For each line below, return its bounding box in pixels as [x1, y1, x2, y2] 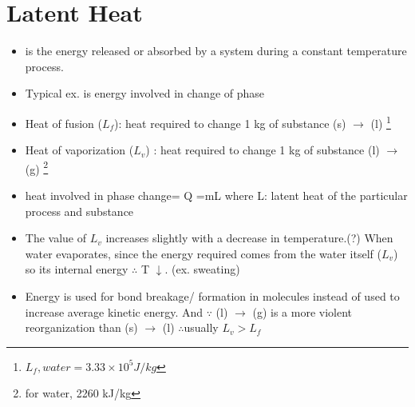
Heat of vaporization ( [25, 142, 134, 158]
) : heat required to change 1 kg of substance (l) [145, 142, 380, 158]
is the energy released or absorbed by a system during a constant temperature [25, 42, 407, 59]
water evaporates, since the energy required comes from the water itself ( [25, 245, 381, 261]
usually [184, 319, 219, 336]
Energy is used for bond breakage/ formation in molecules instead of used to [25, 287, 400, 304]
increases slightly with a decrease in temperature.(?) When [105, 229, 393, 246]
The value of [25, 229, 87, 246]
